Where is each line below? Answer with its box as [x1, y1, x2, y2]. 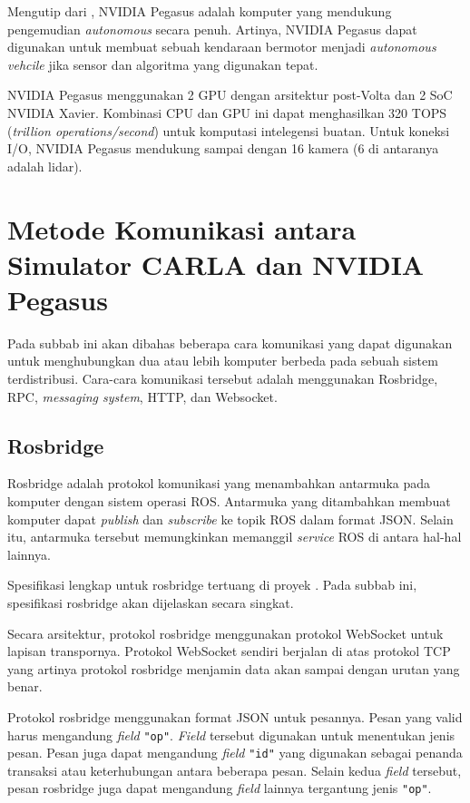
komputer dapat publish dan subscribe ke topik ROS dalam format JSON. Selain [7, 509, 454, 528]
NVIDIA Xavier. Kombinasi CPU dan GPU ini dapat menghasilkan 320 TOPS [7, 103, 447, 122]
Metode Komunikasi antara [7, 210, 357, 247]
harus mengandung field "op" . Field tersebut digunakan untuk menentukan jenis [7, 725, 455, 744]
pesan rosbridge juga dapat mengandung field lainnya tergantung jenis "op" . [7, 779, 432, 798]
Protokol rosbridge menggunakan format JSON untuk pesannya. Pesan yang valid [7, 707, 463, 726]
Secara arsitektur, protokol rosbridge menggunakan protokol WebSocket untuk [7, 623, 444, 642]
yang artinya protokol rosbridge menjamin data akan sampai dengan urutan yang [7, 659, 460, 678]
